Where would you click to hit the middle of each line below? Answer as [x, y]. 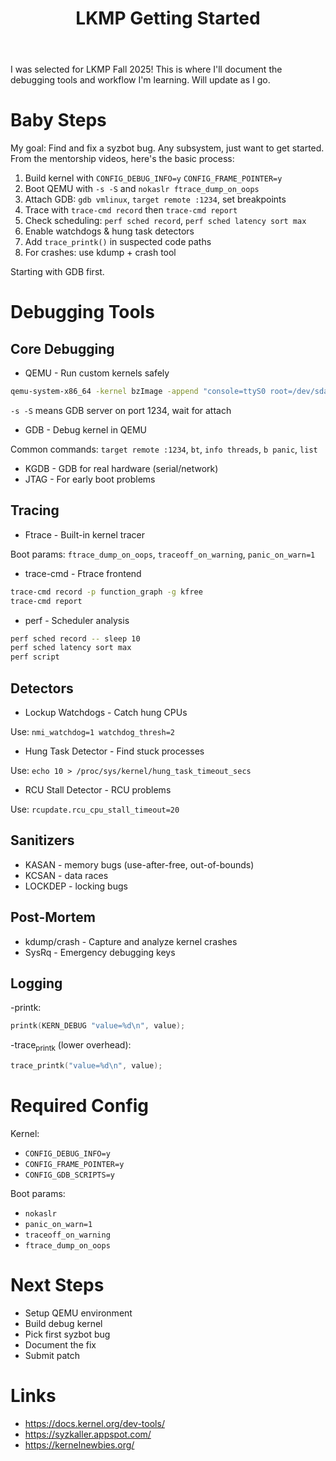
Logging [36, 983]
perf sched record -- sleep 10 [75, 638]
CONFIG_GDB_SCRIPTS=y [69, 1175]
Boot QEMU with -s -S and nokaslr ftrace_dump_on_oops [142, 189]
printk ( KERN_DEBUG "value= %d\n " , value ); [98, 1026]
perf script [35, 657]
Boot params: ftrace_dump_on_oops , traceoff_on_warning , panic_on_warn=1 [163, 554]
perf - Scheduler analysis [77, 620]
